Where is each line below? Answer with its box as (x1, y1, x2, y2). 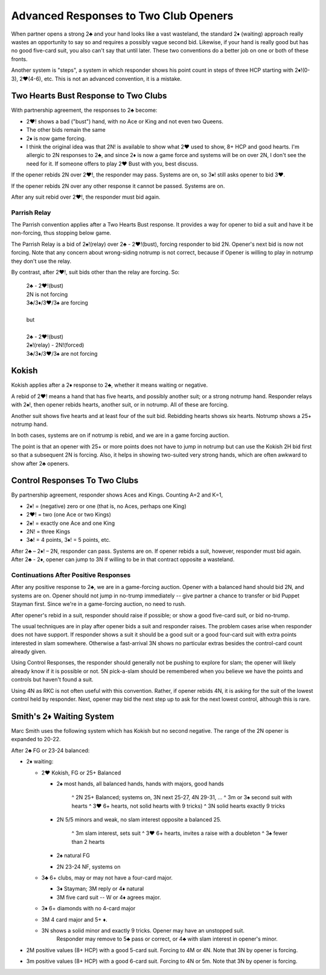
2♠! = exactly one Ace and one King (26, 520, 115, 527)
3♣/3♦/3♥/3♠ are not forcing (26, 350, 98, 357)
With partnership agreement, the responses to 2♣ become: (11, 106, 158, 114)
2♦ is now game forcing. (26, 135, 86, 142)
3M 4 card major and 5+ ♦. (41, 916, 108, 923)
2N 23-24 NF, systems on (56, 863, 121, 870)
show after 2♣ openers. (11, 460, 69, 467)
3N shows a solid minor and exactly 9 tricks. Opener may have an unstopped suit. (41, 927, 245, 934)
